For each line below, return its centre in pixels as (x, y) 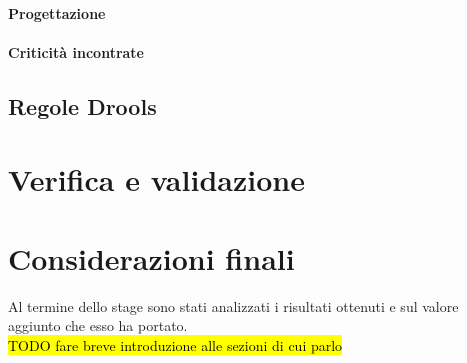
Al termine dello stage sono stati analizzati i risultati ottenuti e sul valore (233, 305)
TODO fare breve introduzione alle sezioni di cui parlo (175, 344)
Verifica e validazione (156, 179)
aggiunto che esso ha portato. (98, 325)
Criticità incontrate (76, 51)
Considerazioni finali (151, 257)
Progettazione (57, 12)
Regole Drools (82, 105)
